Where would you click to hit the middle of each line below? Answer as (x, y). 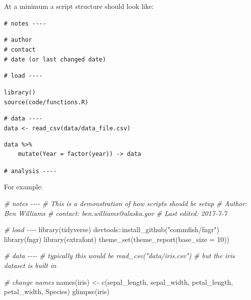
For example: (24, 187)
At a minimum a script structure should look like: (79, 6)
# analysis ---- (30, 171)
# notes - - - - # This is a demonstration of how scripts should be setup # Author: (126, 203)
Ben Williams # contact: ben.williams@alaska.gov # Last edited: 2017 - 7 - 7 (116, 213)
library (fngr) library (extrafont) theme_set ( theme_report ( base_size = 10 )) (117, 239)
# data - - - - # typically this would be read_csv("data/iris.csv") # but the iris (119, 255)
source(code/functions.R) (46, 102)
